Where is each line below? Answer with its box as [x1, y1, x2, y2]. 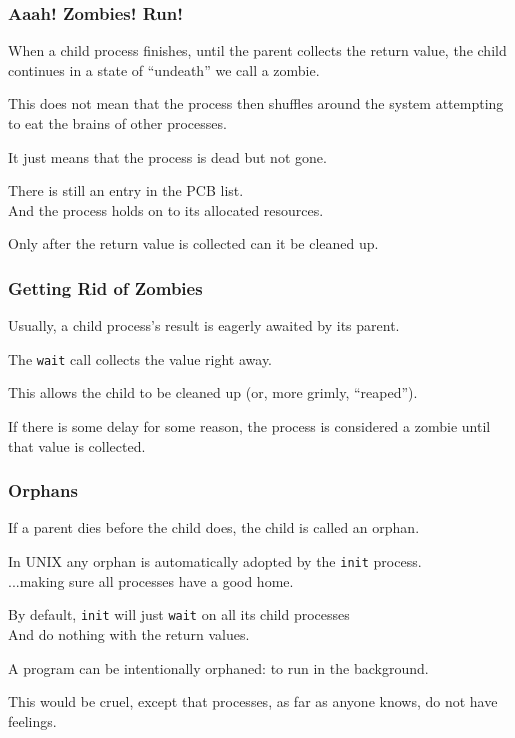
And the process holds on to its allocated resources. [8, 199, 324, 220]
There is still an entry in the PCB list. [8, 180, 244, 201]
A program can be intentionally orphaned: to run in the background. [8, 657, 429, 678]
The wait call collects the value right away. [8, 348, 273, 369]
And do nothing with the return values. [8, 623, 250, 644]
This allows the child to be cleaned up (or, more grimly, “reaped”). [8, 382, 418, 403]
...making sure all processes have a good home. [8, 570, 294, 591]
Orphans [8, 478, 78, 503]
